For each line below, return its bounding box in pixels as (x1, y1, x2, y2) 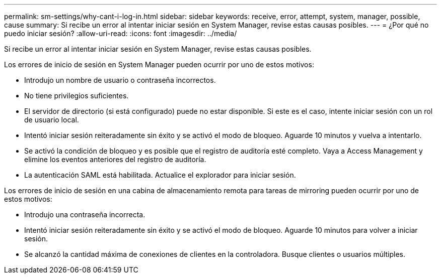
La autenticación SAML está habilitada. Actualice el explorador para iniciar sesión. (24, 171, 296, 179)
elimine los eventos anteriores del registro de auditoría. (24, 155, 206, 164)
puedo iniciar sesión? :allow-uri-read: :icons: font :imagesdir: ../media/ (4, 29, 237, 38)
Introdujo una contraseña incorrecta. (24, 210, 145, 219)
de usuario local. (24, 115, 79, 124)
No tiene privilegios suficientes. (24, 91, 129, 100)
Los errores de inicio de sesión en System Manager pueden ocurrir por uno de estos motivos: (4, 60, 314, 69)
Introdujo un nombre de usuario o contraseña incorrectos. (24, 76, 216, 84)
